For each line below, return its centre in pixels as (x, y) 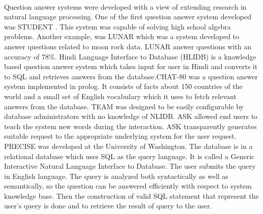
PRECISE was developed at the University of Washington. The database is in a (128, 146)
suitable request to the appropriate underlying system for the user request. (120, 136)
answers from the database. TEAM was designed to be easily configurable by (124, 106)
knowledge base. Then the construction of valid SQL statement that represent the (131, 195)
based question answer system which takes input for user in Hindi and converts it (131, 66)
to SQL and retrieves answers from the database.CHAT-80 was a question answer (131, 76)
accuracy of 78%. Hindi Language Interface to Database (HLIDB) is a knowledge (130, 56)
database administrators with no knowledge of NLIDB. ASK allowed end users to (131, 116)
